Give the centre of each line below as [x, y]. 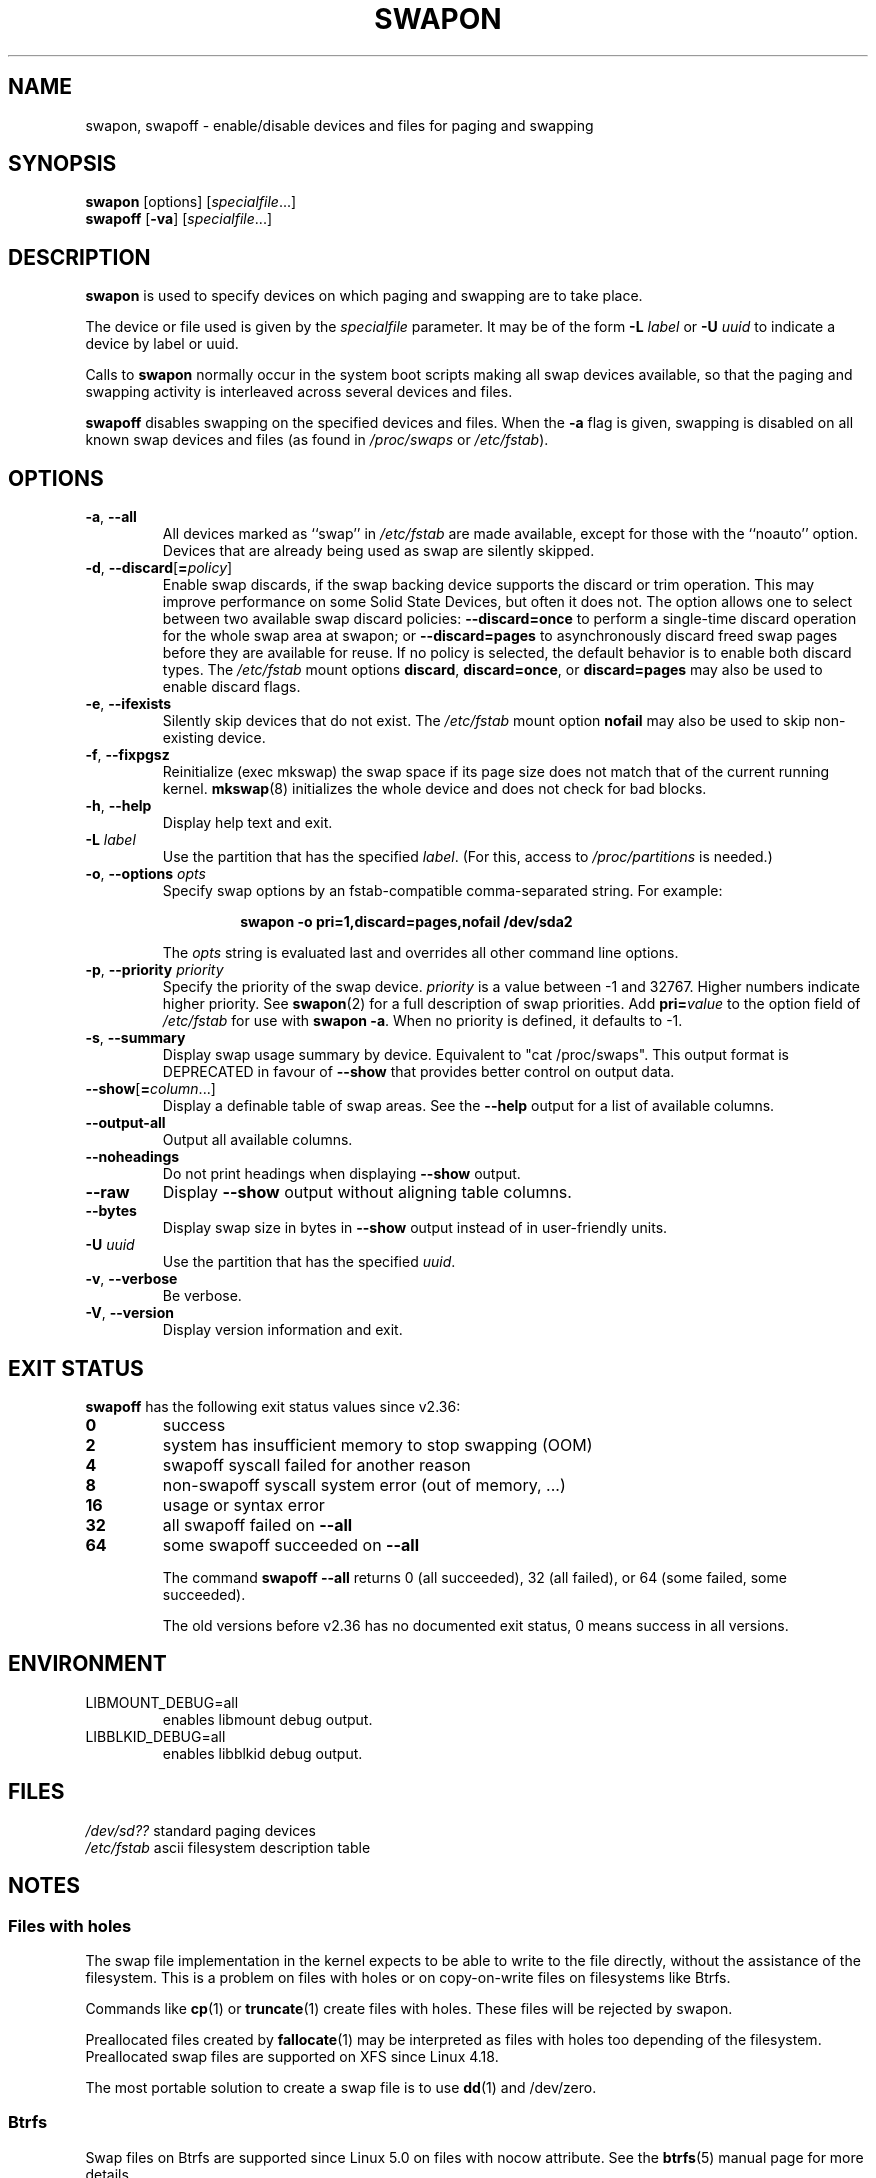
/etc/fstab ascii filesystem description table [228, 1847]
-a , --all [111, 517]
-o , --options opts [145, 874]
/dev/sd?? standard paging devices [200, 1830]
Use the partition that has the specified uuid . [309, 1262]
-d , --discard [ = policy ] [159, 568]
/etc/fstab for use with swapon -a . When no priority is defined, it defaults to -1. [422, 1021]
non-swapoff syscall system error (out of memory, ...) [364, 1484]
